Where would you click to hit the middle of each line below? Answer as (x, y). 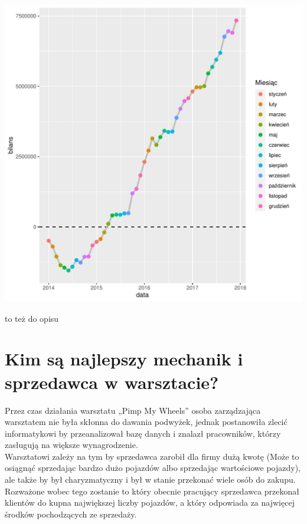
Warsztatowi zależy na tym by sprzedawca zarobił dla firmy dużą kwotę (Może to (152, 456)
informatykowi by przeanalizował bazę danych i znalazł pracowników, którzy (143, 433)
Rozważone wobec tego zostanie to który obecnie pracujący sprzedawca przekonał (152, 491)
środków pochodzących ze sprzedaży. (71, 514)
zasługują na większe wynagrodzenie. (71, 445)
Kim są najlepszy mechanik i (124, 359)
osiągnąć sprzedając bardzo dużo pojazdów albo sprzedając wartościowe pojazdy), (153, 468)
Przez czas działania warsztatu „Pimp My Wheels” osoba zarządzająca (133, 410)
